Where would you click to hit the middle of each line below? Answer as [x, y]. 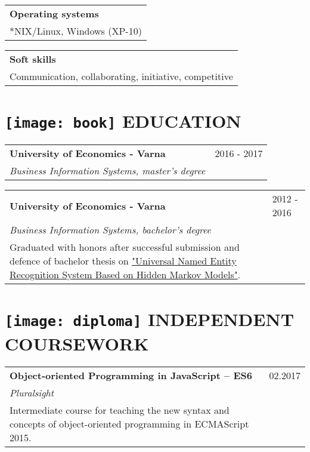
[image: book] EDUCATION [123, 121]
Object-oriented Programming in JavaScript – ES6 [131, 375]
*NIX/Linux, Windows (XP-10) [76, 31]
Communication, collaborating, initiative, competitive [121, 76]
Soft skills [33, 59]
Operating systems [54, 13]
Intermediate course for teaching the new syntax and [120, 410]
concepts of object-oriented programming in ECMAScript [129, 423]
